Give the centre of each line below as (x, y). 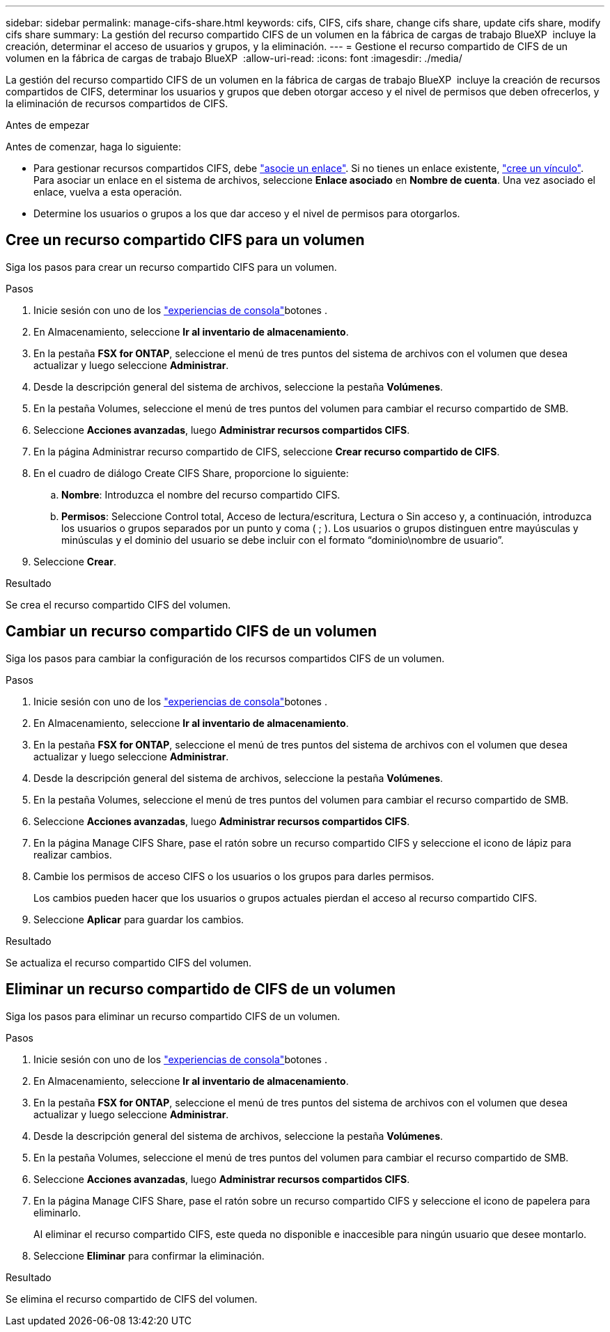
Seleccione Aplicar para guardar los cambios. (139, 919)
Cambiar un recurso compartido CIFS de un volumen (191, 632)
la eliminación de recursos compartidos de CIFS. (117, 103)
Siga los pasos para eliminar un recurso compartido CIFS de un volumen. (173, 1016)
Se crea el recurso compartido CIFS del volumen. (118, 604)
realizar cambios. (73, 854)
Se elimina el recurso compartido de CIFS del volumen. (132, 1299)
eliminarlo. (57, 1212)
